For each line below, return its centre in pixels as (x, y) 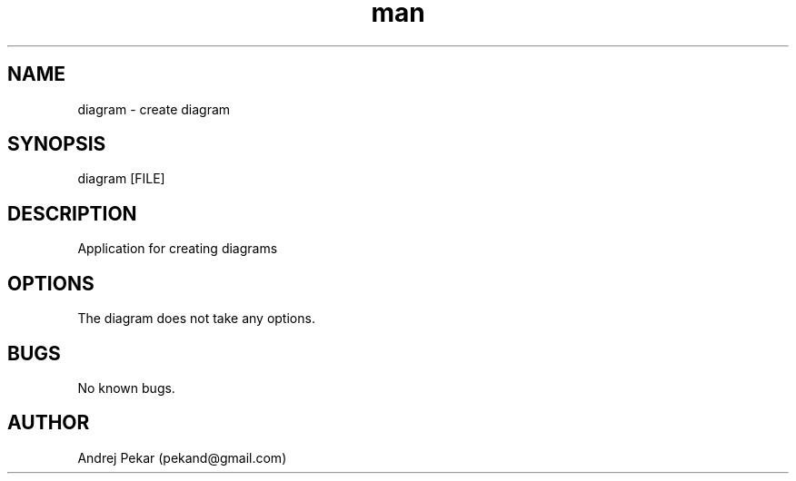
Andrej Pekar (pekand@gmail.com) (182, 457)
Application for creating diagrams (178, 249)
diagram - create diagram (154, 109)
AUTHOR (49, 423)
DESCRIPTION (72, 213)
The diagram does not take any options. (196, 319)
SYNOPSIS (57, 144)
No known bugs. (126, 388)
